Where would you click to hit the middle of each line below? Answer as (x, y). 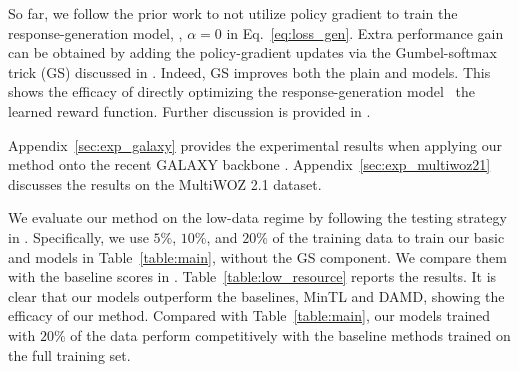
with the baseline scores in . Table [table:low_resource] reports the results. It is (252, 276)
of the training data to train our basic (388, 236)
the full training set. (69, 354)
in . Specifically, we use (78, 236)
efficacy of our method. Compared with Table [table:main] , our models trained (249, 315)
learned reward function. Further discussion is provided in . (189, 110)
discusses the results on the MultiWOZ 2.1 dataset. (165, 183)
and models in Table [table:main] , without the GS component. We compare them (257, 256)
